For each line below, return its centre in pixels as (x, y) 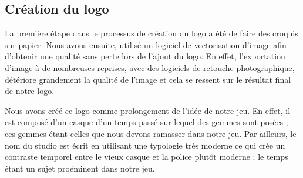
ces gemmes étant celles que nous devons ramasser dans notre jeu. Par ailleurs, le (151, 133)
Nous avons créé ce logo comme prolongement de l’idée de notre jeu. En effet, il (148, 110)
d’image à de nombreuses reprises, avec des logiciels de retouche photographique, (150, 67)
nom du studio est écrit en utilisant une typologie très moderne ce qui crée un (145, 145)
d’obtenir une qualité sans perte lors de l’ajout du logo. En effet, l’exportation (145, 56)
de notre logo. (30, 91)
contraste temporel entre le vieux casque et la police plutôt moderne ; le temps (147, 157)
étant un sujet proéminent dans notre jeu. (80, 168)
